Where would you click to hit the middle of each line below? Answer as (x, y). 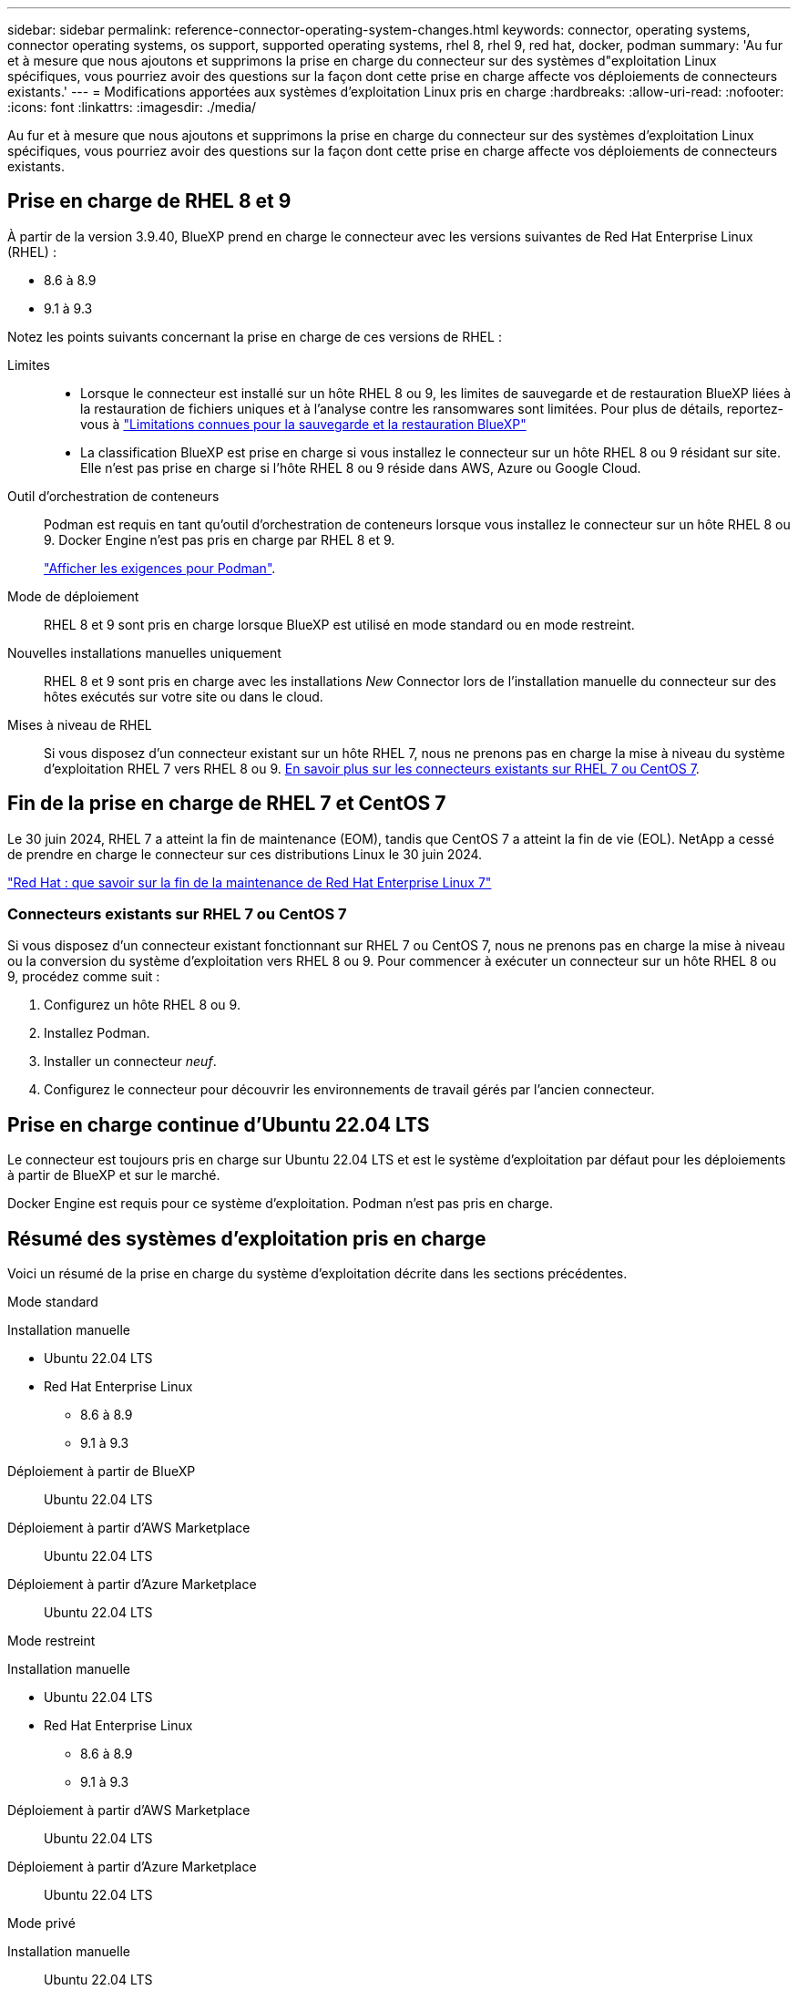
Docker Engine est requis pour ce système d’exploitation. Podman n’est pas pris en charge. (280, 1204)
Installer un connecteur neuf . (130, 1062)
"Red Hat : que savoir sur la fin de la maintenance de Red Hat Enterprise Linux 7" (250, 882)
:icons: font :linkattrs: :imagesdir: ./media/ (132, 107)
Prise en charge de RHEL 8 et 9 (149, 201)
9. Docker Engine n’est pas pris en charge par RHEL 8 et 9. (220, 539)
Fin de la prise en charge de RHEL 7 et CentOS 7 (227, 804)
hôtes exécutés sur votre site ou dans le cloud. (184, 696)
